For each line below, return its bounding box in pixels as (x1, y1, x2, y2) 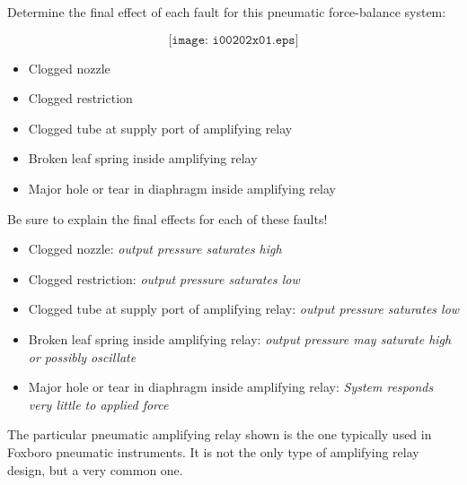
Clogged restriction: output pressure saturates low (28, 269, 300, 288)
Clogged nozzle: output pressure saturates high (28, 239, 282, 258)
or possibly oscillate (28, 347, 137, 366)
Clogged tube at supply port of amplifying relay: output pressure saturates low (28, 299, 460, 318)
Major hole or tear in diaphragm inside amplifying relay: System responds (28, 377, 434, 396)
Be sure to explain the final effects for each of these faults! (7, 209, 328, 228)
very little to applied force (28, 394, 169, 413)
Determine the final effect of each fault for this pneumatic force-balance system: (7, 3, 446, 21)
